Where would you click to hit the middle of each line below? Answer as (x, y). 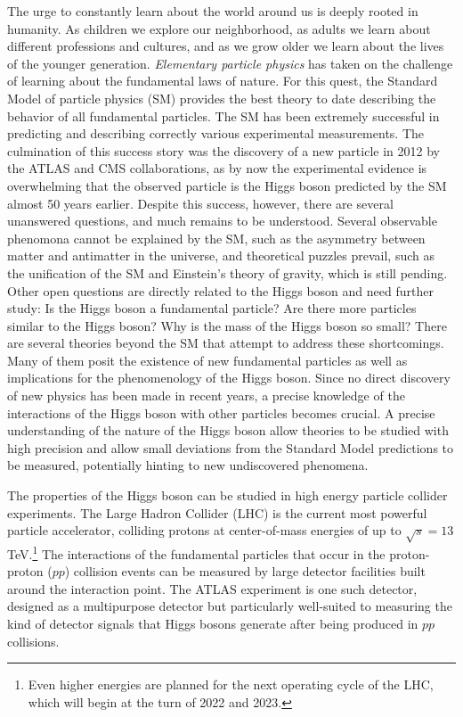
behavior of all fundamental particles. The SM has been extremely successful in (223, 115)
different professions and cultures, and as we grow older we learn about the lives (226, 46)
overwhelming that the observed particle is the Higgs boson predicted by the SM (227, 185)
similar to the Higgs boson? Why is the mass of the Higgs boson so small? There (227, 325)
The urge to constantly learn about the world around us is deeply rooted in (213, 11)
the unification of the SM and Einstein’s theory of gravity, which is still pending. (227, 272)
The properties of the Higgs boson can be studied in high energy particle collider (227, 495)
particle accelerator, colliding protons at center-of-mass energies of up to (204, 530)
